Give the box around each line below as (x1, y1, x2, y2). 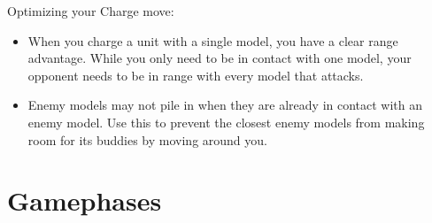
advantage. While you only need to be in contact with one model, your (27, 49, 412, 67)
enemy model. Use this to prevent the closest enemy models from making (27, 112, 425, 131)
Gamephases (7, 182, 162, 219)
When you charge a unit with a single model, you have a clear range (27, 31, 398, 50)
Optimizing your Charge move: (7, 2, 174, 19)
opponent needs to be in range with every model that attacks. (27, 65, 364, 84)
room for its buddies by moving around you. (27, 130, 267, 149)
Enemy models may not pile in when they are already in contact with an (27, 96, 423, 114)
